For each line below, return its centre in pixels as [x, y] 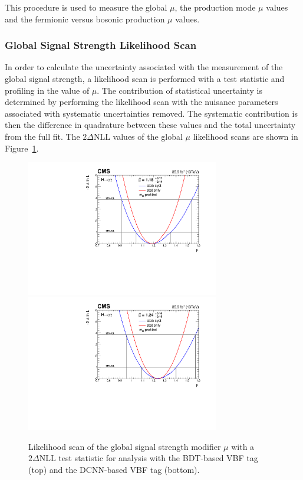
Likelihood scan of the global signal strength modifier [125, 446]
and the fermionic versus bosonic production [85, 19]
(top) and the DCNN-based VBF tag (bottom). [114, 469]
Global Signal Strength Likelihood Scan [101, 45]
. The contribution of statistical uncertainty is [180, 90]
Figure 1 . [22, 148]
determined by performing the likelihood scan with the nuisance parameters [141, 102]
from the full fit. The [42, 136]
